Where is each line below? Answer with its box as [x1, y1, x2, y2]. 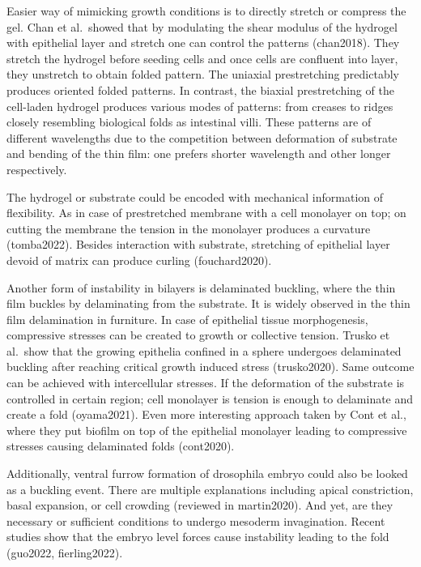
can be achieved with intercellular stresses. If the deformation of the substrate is [6, 374, 405, 391]
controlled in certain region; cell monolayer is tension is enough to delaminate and [6, 390, 414, 407]
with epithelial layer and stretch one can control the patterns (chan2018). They [6, 34, 400, 51]
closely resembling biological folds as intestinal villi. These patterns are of [6, 113, 372, 130]
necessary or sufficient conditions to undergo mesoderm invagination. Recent [6, 512, 385, 529]
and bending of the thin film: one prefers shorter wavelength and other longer [6, 145, 391, 162]
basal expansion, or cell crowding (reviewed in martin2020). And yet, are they [6, 497, 393, 514]
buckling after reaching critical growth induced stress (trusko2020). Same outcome [6, 358, 415, 375]
